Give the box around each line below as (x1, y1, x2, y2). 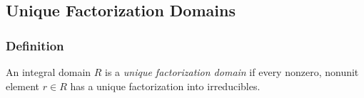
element (6, 78, 40, 93)
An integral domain (6, 65, 91, 79)
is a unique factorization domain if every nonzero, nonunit (105, 65, 359, 79)
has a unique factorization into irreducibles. (70, 78, 261, 93)
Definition (6, 36, 64, 54)
